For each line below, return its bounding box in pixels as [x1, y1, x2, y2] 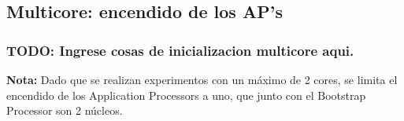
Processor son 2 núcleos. [6, 102, 123, 119]
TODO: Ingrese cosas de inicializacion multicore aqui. [6, 40, 354, 60]
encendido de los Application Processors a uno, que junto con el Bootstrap [6, 86, 366, 103]
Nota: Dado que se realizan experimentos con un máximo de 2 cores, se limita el [6, 71, 398, 87]
